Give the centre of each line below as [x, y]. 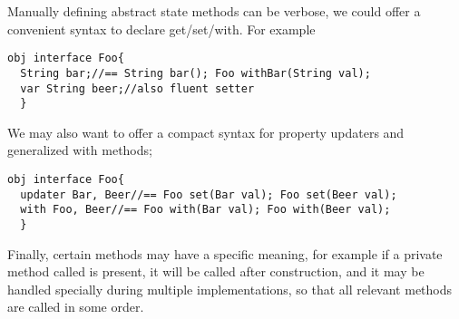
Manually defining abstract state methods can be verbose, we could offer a [214, 11]
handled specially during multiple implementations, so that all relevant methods [230, 289]
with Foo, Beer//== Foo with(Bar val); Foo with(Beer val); [205, 210]
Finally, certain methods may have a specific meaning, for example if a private [225, 253]
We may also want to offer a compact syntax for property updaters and [206, 132]
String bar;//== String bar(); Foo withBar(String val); [195, 73]
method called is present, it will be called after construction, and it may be [216, 271]
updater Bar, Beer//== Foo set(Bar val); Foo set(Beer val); [209, 194]
